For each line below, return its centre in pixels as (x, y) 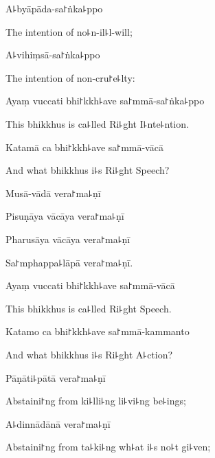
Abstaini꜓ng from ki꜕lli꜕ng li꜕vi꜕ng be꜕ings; (96, 401)
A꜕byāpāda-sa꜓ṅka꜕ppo (54, 8)
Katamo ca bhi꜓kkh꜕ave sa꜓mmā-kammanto (98, 331)
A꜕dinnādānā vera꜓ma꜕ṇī (58, 423)
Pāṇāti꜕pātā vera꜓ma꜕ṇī (56, 377)
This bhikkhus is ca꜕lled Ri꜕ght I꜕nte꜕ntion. (97, 123)
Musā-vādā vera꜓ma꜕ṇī (53, 193)
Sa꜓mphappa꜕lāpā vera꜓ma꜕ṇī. (69, 262)
